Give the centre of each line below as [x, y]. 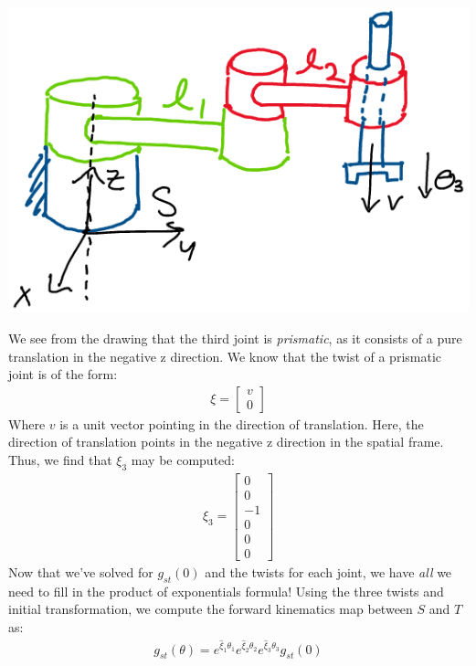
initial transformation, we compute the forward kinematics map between [211, 609]
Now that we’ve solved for [81, 572]
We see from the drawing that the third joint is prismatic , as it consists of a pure [235, 338]
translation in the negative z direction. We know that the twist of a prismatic [225, 356]
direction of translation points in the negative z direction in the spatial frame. [226, 442]
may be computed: [183, 460]
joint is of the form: [63, 374]
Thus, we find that [60, 460]
